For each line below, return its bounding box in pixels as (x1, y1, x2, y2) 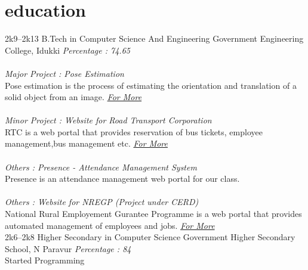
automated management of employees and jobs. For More (5, 219, 215, 231)
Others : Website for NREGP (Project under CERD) (5, 195, 199, 208)
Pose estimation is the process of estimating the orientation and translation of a (5, 79, 297, 91)
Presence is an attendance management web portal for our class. (5, 172, 240, 185)
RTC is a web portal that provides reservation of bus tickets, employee (5, 125, 263, 138)
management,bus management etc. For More (5, 137, 168, 150)
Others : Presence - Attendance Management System (5, 160, 197, 173)
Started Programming (5, 254, 85, 266)
